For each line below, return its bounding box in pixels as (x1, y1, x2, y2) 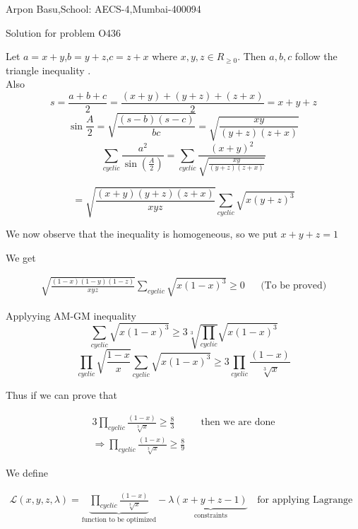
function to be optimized (81, 516, 157, 524)
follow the (294, 49, 338, 64)
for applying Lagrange (257, 495, 353, 506)
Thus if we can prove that (6, 388, 117, 402)
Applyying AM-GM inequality (6, 308, 136, 322)
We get (6, 250, 36, 264)
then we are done (201, 417, 275, 428)
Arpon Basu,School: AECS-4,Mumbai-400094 (6, 1, 201, 16)
